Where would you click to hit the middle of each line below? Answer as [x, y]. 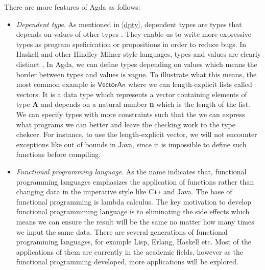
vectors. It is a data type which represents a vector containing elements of [131, 94]
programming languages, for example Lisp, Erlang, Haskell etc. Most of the [134, 242]
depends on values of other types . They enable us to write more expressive [134, 34]
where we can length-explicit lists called [190, 84]
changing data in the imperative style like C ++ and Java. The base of [124, 192]
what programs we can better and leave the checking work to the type [126, 124]
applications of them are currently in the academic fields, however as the [129, 251]
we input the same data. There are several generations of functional [122, 231]
